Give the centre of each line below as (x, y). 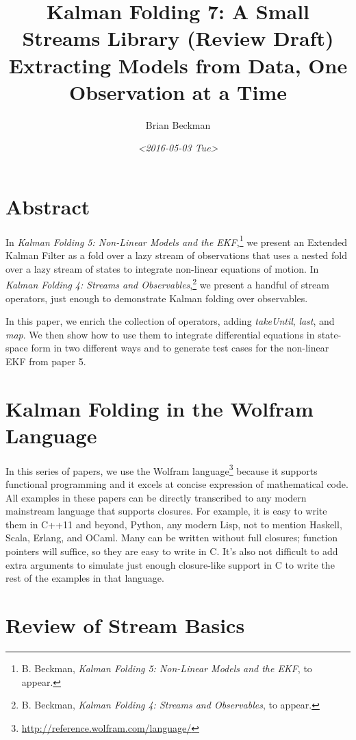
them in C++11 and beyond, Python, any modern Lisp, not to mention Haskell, (174, 524)
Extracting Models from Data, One (178, 65)
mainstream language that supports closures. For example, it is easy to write (166, 511)
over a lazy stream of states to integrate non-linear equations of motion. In (162, 268)
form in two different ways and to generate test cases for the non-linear (180, 348)
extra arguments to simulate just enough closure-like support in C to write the (170, 564)
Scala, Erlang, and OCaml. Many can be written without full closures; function (172, 538)
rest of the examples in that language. (85, 578)
